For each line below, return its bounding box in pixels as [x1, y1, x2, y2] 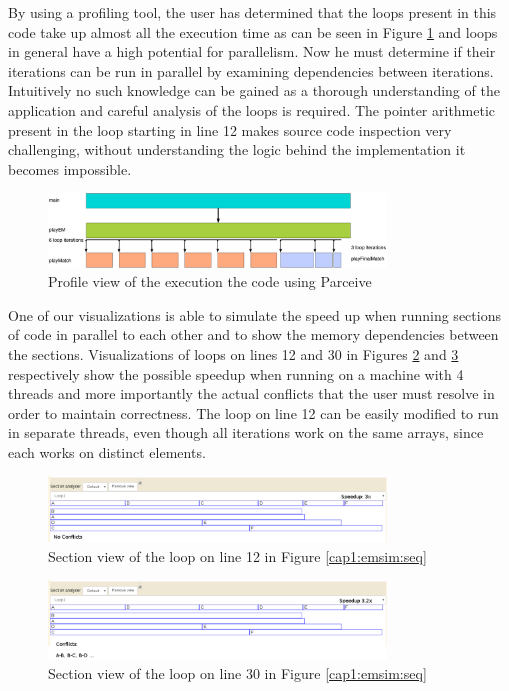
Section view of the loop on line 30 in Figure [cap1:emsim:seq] [48, 663, 427, 684]
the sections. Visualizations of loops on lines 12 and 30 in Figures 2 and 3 [8, 343, 459, 364]
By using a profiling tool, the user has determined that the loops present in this [8, 2, 497, 22]
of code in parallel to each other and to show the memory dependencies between [8, 324, 499, 345]
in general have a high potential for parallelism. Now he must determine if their [8, 41, 496, 62]
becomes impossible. [8, 158, 132, 179]
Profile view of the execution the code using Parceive [48, 271, 372, 292]
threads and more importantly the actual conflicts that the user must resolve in [8, 383, 495, 404]
